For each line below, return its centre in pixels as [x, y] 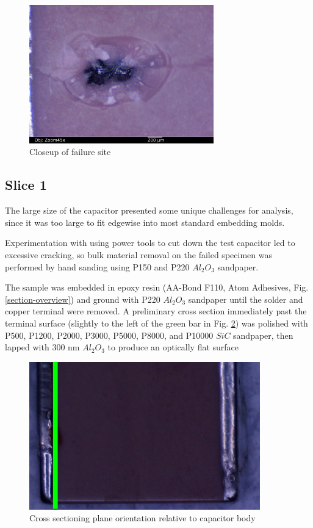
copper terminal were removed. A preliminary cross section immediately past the [156, 311]
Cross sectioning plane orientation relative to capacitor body [142, 518]
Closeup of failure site [70, 152]
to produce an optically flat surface [173, 347]
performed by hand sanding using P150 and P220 [97, 266]
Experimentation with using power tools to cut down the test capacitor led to [150, 243]
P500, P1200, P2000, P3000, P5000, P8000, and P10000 [109, 335]
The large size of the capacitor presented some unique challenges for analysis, [149, 210]
